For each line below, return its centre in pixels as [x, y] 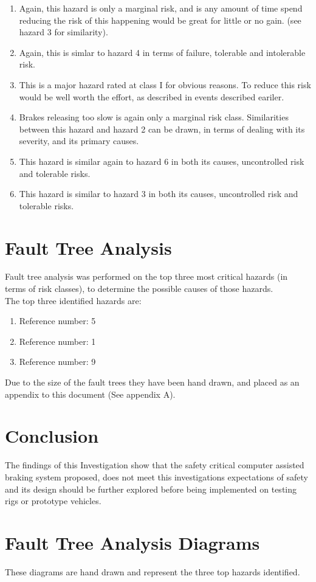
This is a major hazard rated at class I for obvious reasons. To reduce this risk [165, 84]
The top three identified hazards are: [73, 300]
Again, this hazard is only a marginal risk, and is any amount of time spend [161, 8]
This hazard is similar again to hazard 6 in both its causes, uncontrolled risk [162, 161]
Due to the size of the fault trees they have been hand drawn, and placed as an [152, 382]
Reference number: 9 [57, 362]
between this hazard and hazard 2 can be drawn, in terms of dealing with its [162, 129]
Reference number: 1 [57, 341]
